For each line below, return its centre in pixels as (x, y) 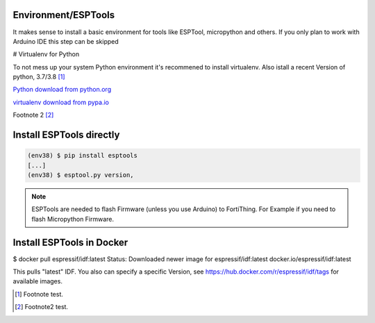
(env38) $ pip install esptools (83, 156)
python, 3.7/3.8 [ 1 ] (39, 77)
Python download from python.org (62, 90)
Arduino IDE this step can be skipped (66, 41)
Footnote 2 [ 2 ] (33, 115)
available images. (37, 281)
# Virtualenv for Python (46, 54)
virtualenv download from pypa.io (61, 102)
